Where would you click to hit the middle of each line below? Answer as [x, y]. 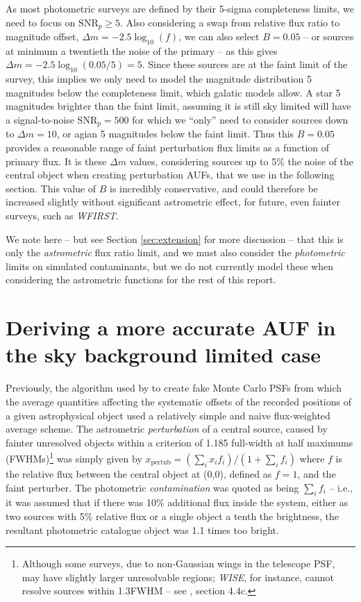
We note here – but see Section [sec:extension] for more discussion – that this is [175, 239]
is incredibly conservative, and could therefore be [214, 188]
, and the [317, 473]
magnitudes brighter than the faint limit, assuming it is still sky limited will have [178, 106]
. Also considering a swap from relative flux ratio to [230, 22]
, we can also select [219, 36]
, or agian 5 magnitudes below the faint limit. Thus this [175, 134]
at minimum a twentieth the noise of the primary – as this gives [142, 50]
